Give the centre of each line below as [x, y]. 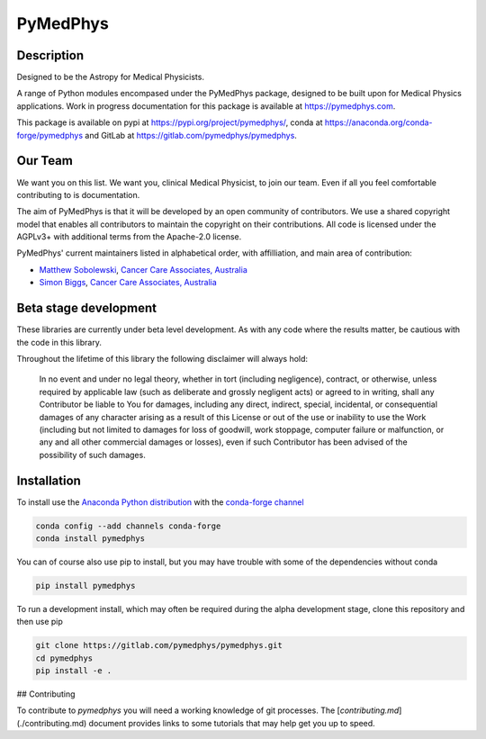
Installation [49, 480]
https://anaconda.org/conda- [378, 122]
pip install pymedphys [85, 586]
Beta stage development [87, 308]
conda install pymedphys [90, 538]
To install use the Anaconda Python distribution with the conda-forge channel [161, 502]
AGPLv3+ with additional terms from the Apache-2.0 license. [129, 237]
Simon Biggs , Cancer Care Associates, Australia [128, 283]
